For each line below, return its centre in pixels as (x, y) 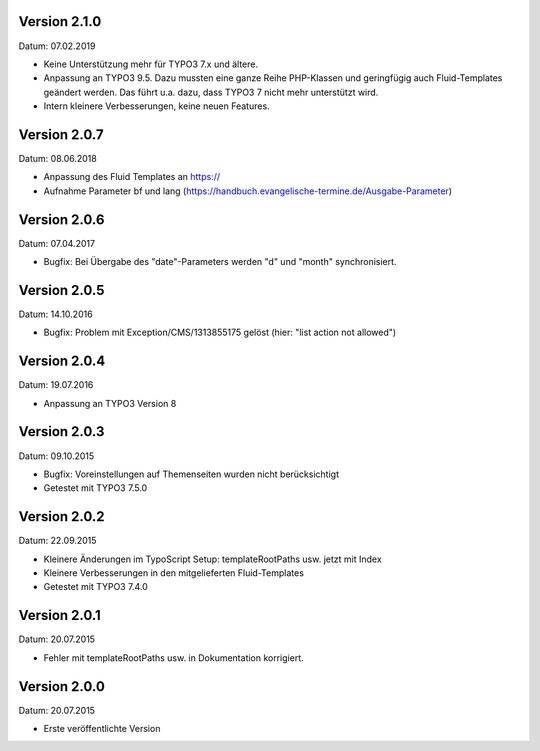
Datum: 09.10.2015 (56, 456)
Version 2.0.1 (60, 615)
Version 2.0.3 (61, 431)
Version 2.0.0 (61, 686)
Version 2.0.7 (61, 134)
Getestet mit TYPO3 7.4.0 (96, 587)
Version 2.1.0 (60, 21)
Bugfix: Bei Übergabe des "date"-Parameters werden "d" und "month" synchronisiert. (220, 262)
